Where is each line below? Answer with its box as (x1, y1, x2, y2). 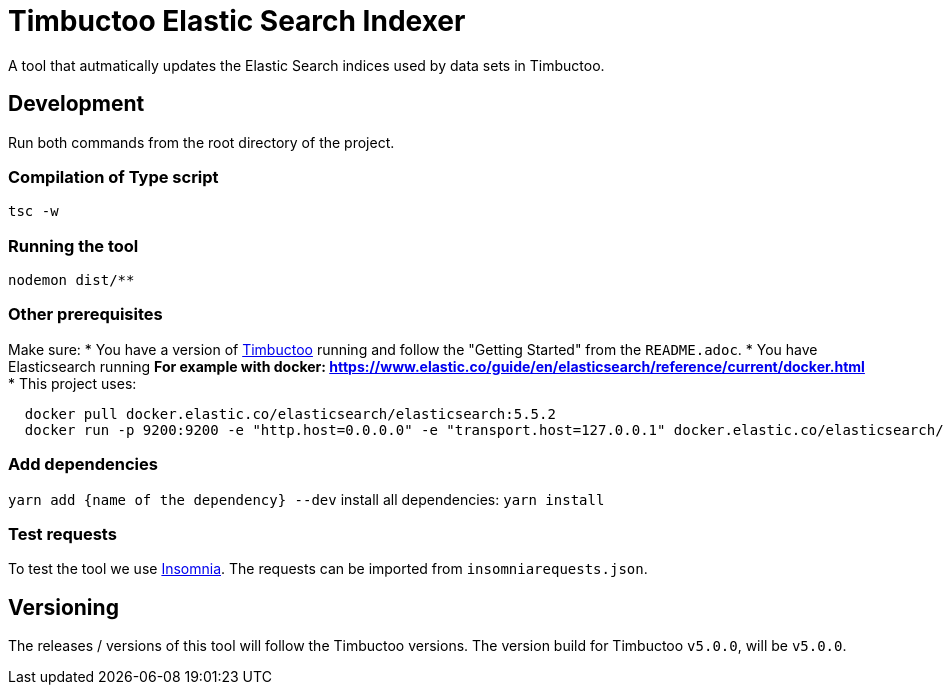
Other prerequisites (8, 304, 163, 325)
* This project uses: (8, 374, 137, 392)
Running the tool (8, 235, 139, 256)
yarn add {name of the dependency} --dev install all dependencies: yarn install (8, 490, 605, 508)
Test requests (8, 523, 117, 544)
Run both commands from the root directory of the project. (8, 133, 395, 151)
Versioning (8, 594, 119, 620)
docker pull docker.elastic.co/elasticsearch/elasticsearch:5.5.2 (24, 405, 556, 422)
